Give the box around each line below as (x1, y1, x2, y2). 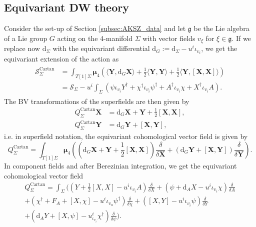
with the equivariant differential (52, 43, 150, 53)
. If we (231, 32, 251, 43)
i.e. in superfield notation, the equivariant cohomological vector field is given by (4, 130, 248, 141)
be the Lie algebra (193, 23, 249, 33)
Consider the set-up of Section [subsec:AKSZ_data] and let (4, 23, 186, 33)
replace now (4, 43, 40, 53)
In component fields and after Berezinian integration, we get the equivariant (4, 160, 237, 171)
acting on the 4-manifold (57, 32, 133, 43)
